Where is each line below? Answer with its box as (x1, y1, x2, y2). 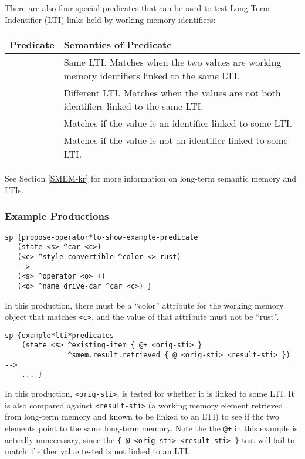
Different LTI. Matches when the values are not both (63, 86, 281, 100)
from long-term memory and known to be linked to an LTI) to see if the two (5, 410, 279, 423)
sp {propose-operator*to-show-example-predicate (5, 233, 198, 242)
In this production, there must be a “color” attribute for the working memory (5, 299, 284, 311)
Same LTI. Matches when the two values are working (63, 55, 282, 69)
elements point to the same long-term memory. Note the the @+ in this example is (5, 421, 298, 434)
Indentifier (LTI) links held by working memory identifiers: (5, 13, 216, 25)
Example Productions (5, 209, 109, 223)
